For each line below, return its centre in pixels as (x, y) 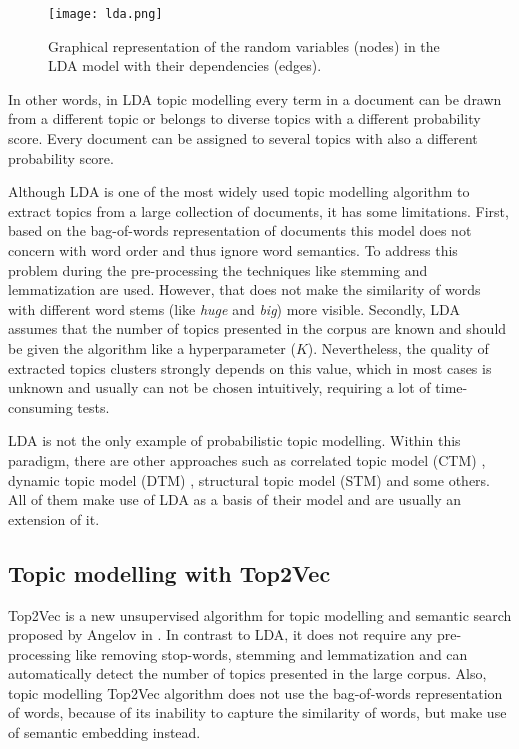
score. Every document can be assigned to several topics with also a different (243, 138)
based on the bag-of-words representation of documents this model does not (240, 230)
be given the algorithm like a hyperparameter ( (152, 347)
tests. (93, 406)
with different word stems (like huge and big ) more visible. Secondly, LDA (234, 308)
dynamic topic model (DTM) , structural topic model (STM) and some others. (249, 479)
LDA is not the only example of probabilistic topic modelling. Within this (234, 440)
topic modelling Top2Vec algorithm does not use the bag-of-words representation (255, 692)
